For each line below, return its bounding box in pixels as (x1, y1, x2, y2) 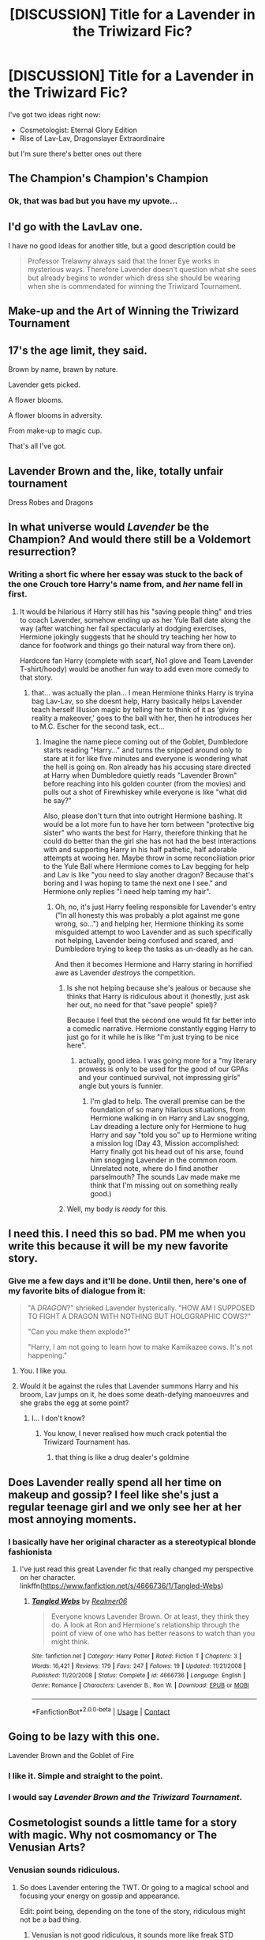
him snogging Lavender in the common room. (90, 1155, 238, 1165)
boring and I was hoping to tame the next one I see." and (43, 878, 227, 888)
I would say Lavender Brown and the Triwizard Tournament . (8, 1792, 243, 1803)
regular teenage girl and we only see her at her (8, 1500, 242, 1514)
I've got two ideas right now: (8, 109, 101, 119)
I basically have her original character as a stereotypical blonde (8, 1536, 256, 1548)
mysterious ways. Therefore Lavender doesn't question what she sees (27, 265, 256, 275)
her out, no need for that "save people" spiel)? (66, 999, 218, 1010)
